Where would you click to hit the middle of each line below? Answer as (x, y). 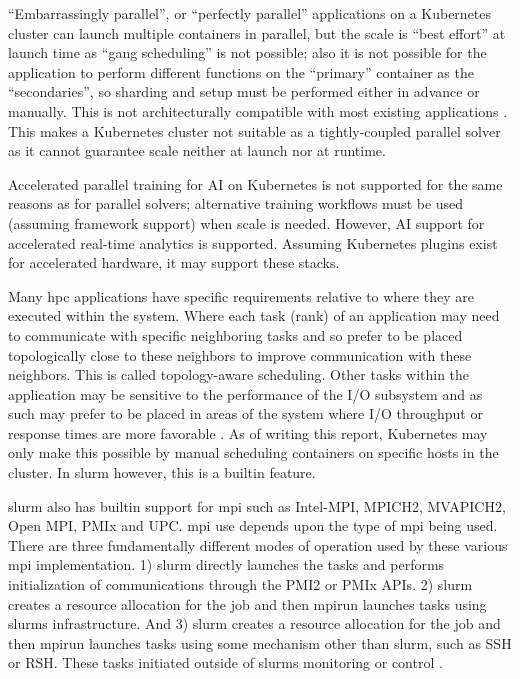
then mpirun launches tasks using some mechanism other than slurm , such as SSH (260, 642)
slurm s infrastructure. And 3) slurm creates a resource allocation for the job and (254, 623)
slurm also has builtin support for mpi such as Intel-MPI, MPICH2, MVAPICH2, (257, 505)
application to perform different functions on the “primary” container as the (241, 71)
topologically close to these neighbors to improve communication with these (240, 354)
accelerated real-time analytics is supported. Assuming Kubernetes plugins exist (253, 242)
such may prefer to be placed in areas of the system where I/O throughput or (245, 413)
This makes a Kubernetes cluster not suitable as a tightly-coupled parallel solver (254, 130)
